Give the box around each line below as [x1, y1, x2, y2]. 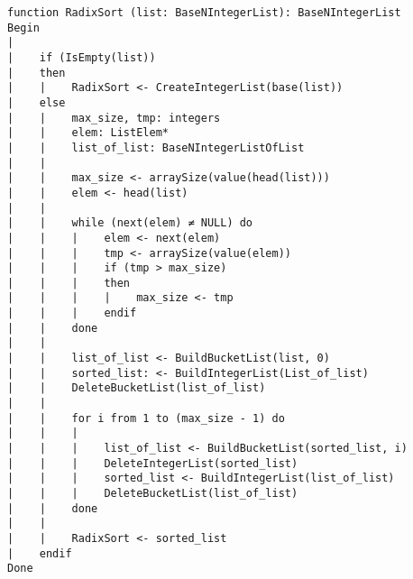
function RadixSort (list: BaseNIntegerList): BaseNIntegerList [7, 6, 401, 19]
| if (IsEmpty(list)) [7, 51, 156, 64]
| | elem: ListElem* [7, 126, 169, 140]
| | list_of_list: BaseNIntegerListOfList [7, 141, 305, 154]
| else [7, 96, 66, 109]
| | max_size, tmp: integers [7, 111, 221, 124]
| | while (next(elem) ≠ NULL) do [7, 216, 253, 230]
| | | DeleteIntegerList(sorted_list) [7, 456, 298, 470]
